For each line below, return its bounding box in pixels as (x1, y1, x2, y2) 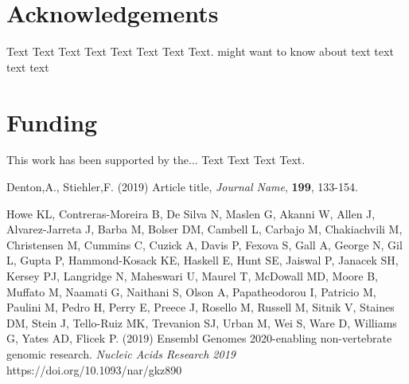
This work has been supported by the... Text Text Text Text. (6, 151, 306, 168)
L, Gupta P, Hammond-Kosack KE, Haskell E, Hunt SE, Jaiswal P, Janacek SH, (6, 252, 399, 268)
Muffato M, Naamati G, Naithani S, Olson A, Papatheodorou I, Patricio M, (6, 283, 376, 300)
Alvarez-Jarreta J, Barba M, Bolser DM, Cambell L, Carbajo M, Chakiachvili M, (6, 221, 403, 237)
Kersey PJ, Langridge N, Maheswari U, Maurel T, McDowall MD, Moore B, (6, 268, 379, 284)
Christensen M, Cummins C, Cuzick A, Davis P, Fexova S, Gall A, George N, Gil (6, 236, 403, 253)
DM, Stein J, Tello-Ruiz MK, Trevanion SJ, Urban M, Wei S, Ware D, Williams (6, 314, 397, 331)
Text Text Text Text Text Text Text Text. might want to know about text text (6, 43, 394, 60)
